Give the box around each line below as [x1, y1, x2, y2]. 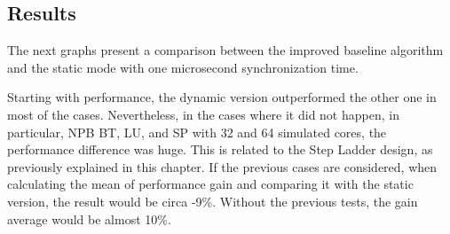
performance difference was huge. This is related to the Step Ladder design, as [7, 140, 433, 159]
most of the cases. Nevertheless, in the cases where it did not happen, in [7, 105, 399, 123]
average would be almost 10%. [7, 209, 171, 228]
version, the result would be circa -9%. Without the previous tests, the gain [7, 191, 418, 210]
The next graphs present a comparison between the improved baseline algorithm [7, 41, 444, 59]
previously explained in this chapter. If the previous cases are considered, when [7, 157, 438, 175]
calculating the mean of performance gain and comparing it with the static [7, 175, 414, 193]
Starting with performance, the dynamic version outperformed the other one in [7, 88, 437, 106]
